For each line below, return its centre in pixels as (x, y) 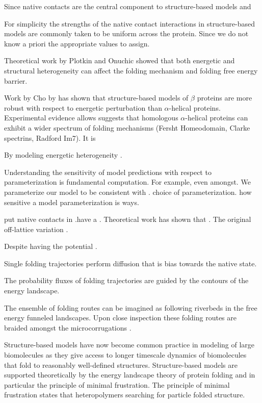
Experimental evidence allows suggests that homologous (91, 118)
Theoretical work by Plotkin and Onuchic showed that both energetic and (120, 60)
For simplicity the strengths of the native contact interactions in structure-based (130, 23)
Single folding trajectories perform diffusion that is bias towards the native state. (130, 263)
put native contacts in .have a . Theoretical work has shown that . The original (128, 219)
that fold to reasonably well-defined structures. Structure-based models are (121, 364)
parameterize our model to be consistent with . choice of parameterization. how (128, 192)
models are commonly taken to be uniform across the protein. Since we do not (126, 33)
